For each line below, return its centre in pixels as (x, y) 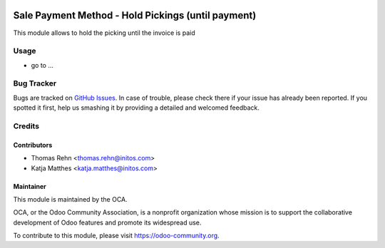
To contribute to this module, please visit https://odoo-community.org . (117, 236)
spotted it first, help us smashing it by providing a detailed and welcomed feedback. (136, 108)
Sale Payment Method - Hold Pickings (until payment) (135, 15)
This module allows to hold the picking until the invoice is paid (104, 33)
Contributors (33, 145)
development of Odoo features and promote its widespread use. (107, 222)
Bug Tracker (35, 83)
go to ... (42, 65)
